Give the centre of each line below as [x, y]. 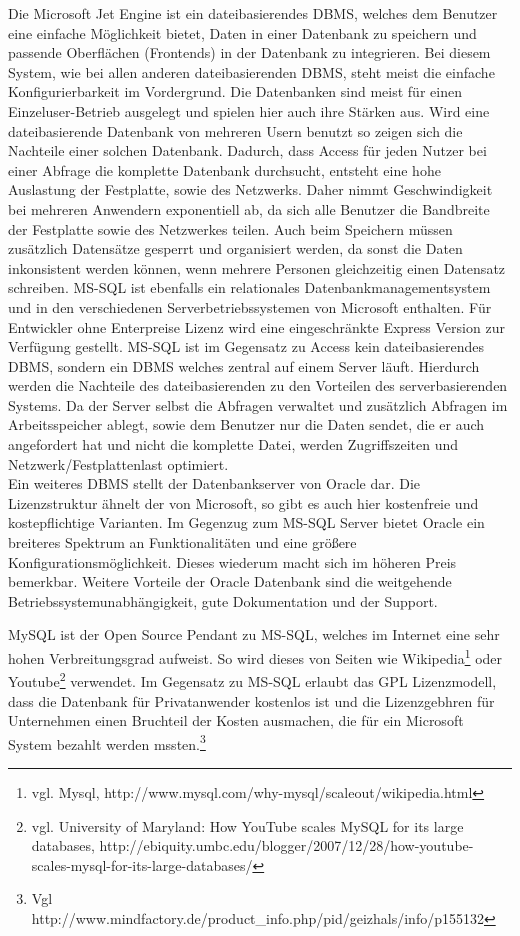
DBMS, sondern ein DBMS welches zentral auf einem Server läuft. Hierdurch [244, 365]
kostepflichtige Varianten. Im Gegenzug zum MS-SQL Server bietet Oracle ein [246, 522]
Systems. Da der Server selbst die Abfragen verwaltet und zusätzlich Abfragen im [258, 404]
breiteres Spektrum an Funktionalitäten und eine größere [182, 542]
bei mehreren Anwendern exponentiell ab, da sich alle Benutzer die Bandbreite [249, 208]
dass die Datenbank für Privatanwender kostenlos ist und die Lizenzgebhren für [251, 700]
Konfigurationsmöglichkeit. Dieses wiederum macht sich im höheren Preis [232, 561]
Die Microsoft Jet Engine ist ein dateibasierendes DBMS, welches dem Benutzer [253, 13]
